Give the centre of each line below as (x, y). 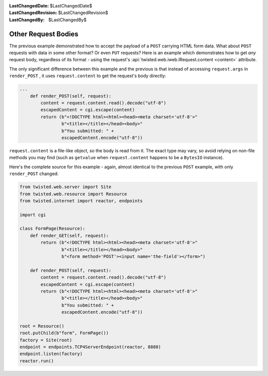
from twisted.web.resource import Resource (73, 194)
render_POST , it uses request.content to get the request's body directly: (88, 76)
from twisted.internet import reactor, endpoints (81, 201)
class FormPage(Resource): (52, 229)
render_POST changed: (34, 174)
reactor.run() (37, 361)
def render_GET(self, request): (69, 235)
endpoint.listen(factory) (51, 354)
